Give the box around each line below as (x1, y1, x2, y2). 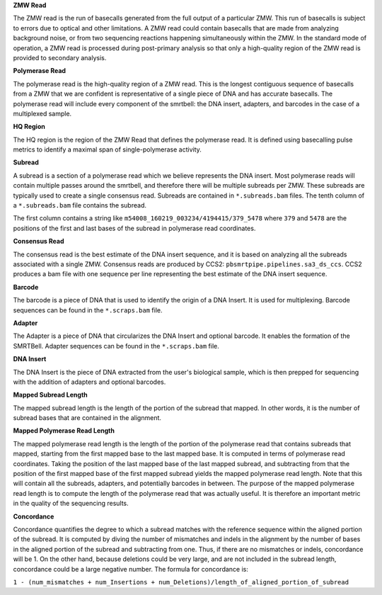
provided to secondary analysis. (13, 53, 107, 62)
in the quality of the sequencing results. (13, 499, 129, 508)
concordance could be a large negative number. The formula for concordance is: (13, 565, 249, 573)
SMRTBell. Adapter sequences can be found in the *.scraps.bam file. (13, 341, 219, 350)
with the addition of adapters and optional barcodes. (13, 378, 166, 386)
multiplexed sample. (13, 109, 72, 118)
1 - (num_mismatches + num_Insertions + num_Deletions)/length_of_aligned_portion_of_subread (13, 578, 349, 586)
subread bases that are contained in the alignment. (13, 414, 162, 422)
